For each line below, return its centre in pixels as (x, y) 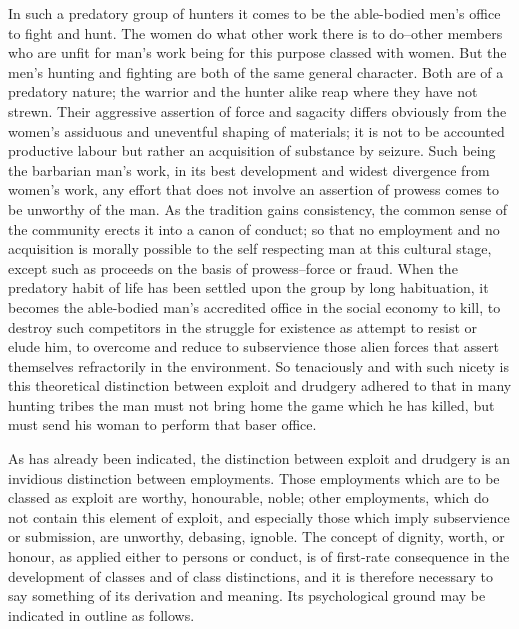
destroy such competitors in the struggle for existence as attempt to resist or (243, 326)
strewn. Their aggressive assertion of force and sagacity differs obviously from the (257, 110)
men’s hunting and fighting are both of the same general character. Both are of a (256, 71)
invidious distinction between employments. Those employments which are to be (254, 477)
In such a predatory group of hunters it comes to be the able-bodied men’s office (254, 13)
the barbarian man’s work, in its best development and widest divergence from (249, 169)
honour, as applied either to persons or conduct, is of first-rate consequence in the (259, 556)
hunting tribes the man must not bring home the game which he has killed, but (251, 404)
